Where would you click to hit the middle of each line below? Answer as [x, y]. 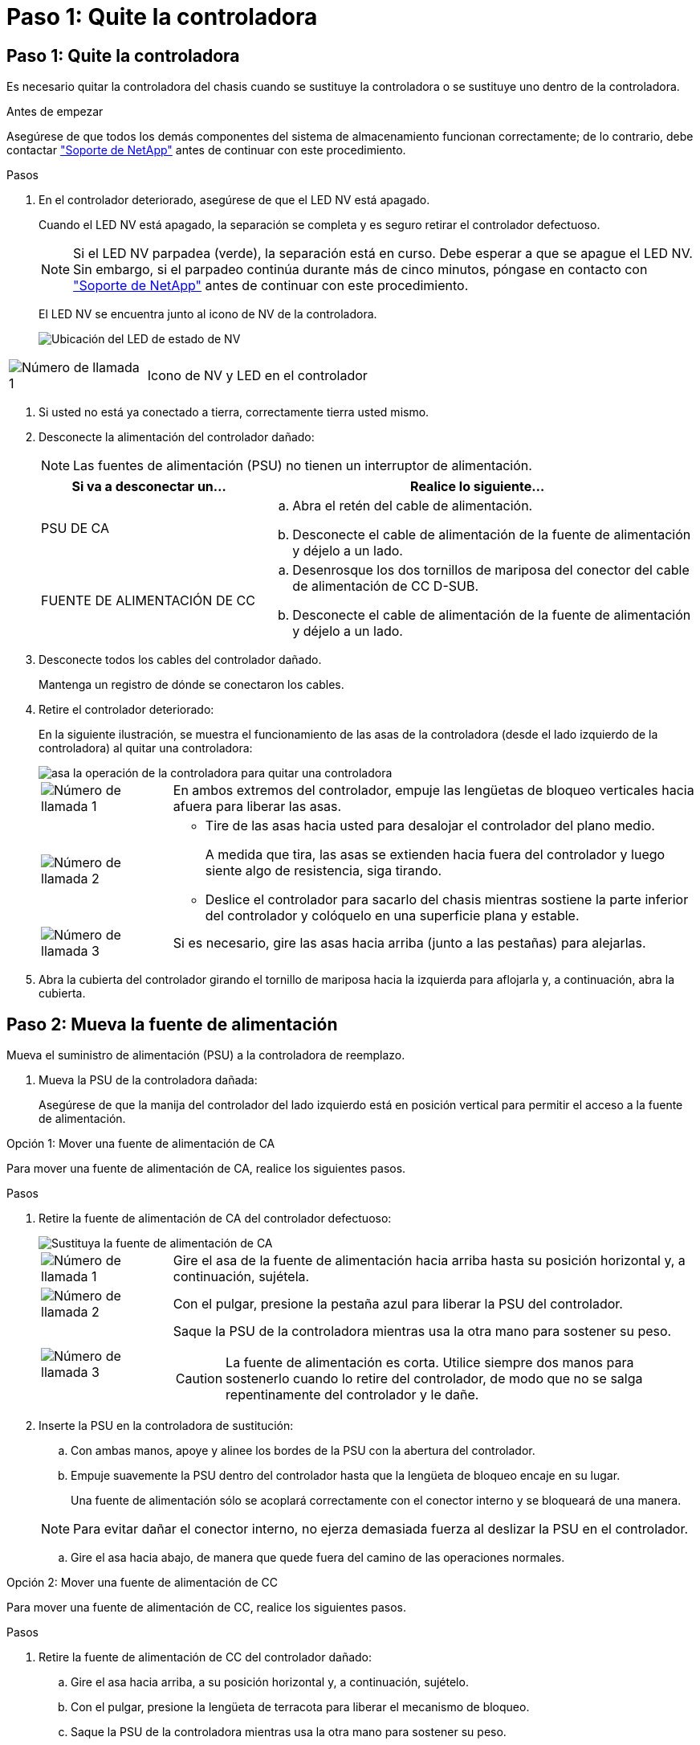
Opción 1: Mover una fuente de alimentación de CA [141, 1144]
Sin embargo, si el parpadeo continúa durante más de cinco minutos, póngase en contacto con [360, 270]
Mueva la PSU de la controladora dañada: [148, 1080]
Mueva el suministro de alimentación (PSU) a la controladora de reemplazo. [206, 1055]
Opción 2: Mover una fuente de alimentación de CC [142, 1583]
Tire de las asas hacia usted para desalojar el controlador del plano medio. [430, 826]
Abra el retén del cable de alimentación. [413, 506]
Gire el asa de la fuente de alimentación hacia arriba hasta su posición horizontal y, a [429, 1261]
